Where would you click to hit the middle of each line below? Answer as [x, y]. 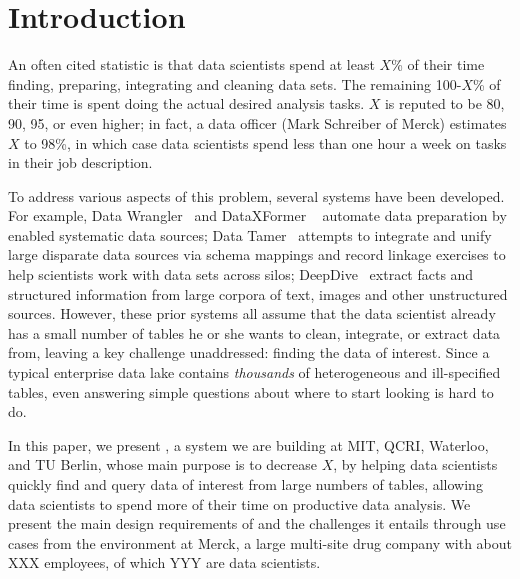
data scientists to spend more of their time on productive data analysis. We [239, 503]
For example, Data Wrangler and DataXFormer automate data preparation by [257, 215]
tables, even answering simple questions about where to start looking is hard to [251, 391]
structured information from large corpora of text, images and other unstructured [258, 293]
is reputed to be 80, [444, 103]
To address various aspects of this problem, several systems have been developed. [256, 195]
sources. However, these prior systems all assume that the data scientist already [252, 313]
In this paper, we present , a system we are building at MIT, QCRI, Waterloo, [248, 444]
